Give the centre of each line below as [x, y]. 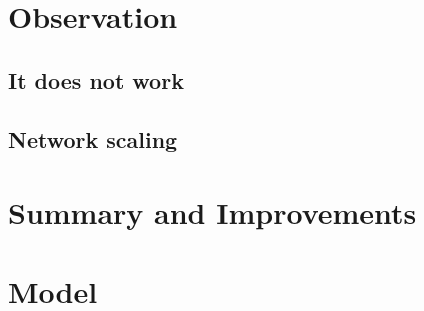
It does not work [96, 79]
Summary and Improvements [212, 212]
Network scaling [93, 138]
